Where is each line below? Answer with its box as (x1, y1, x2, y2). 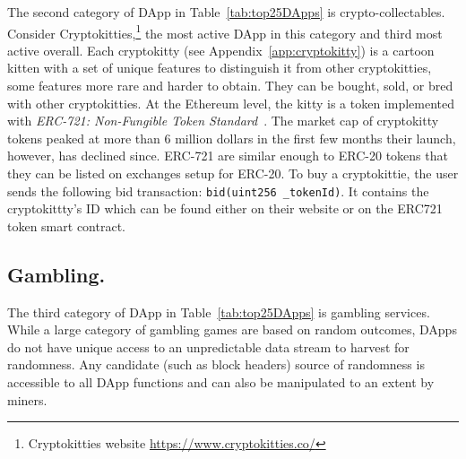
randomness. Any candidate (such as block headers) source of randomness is (7, 355, 425, 374)
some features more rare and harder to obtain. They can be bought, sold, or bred (7, 76, 453, 95)
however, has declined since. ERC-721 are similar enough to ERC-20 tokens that (7, 146, 448, 165)
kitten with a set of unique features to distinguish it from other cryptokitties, (7, 58, 432, 77)
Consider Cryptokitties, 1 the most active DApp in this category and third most (7, 21, 443, 42)
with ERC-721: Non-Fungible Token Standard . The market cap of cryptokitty (7, 111, 439, 130)
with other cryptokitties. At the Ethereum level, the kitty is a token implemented (7, 93, 455, 112)
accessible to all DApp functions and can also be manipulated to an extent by (7, 373, 435, 392)
